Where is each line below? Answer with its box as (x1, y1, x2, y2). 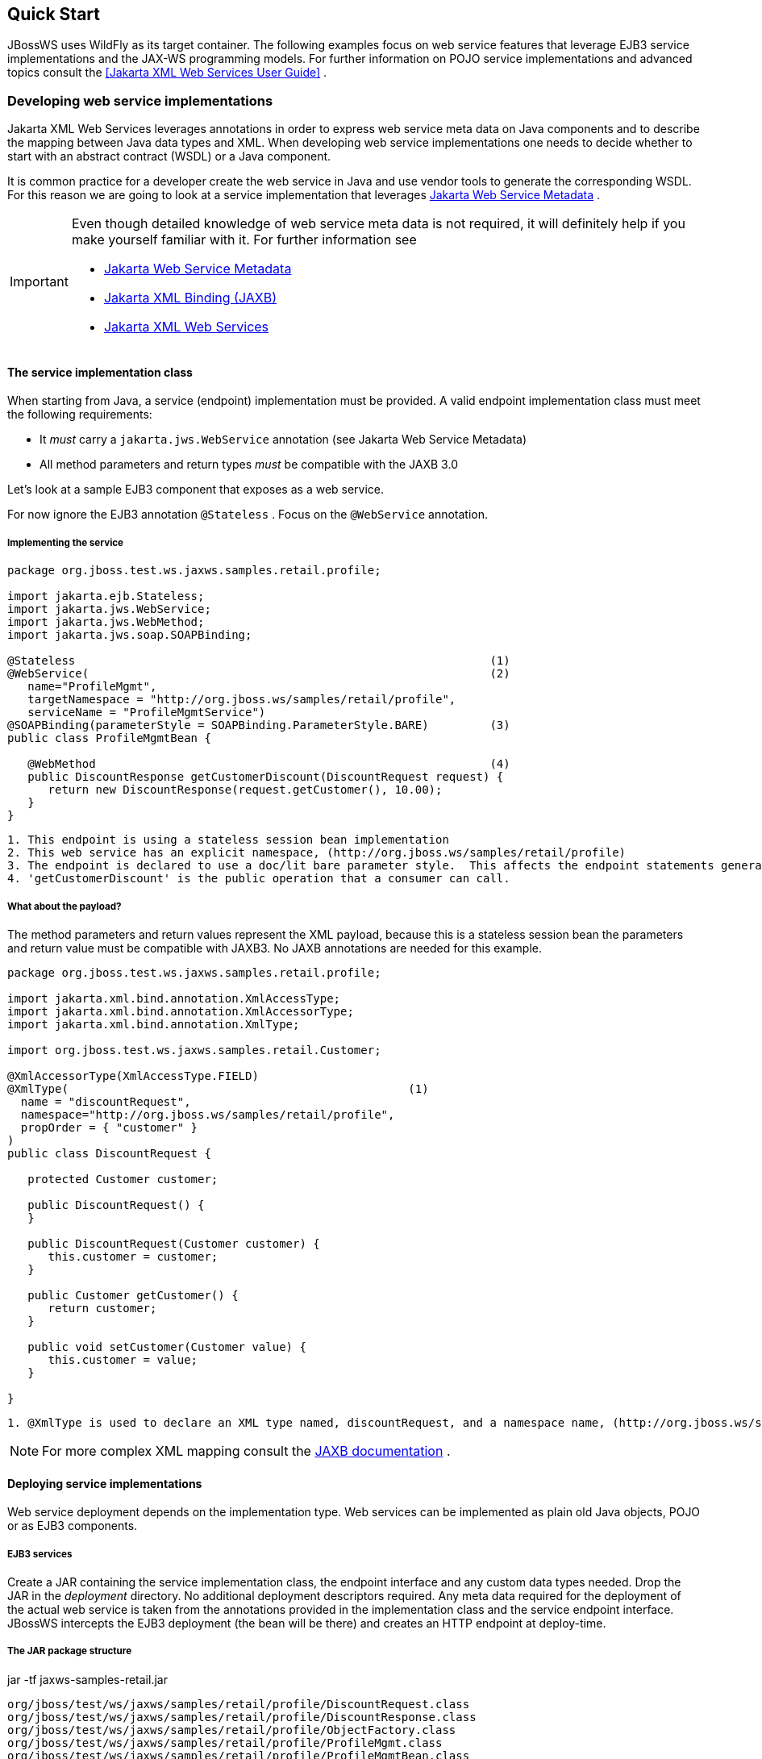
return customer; (48, 1301, 157, 1315)
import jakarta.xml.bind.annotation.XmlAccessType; (7, 991, 341, 1005)
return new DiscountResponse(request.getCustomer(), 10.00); (48, 783, 443, 797)
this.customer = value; (48, 1353, 198, 1366)
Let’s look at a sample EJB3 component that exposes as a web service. (7, 482, 385, 497)
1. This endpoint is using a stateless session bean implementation (7, 833, 449, 847)
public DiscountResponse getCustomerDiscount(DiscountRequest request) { (27, 770, 504, 784)
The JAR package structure (7, 1645, 132, 1657)
